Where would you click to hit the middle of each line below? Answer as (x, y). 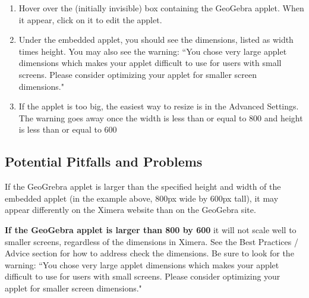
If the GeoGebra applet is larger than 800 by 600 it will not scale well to (151, 229)
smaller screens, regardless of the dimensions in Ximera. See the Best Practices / (152, 241)
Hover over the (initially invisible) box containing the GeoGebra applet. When (161, 8)
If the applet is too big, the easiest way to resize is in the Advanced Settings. (159, 106)
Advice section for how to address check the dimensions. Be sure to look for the (149, 253)
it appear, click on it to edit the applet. (90, 19)
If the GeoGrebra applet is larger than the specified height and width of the (143, 186)
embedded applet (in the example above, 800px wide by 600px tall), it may (142, 198)
